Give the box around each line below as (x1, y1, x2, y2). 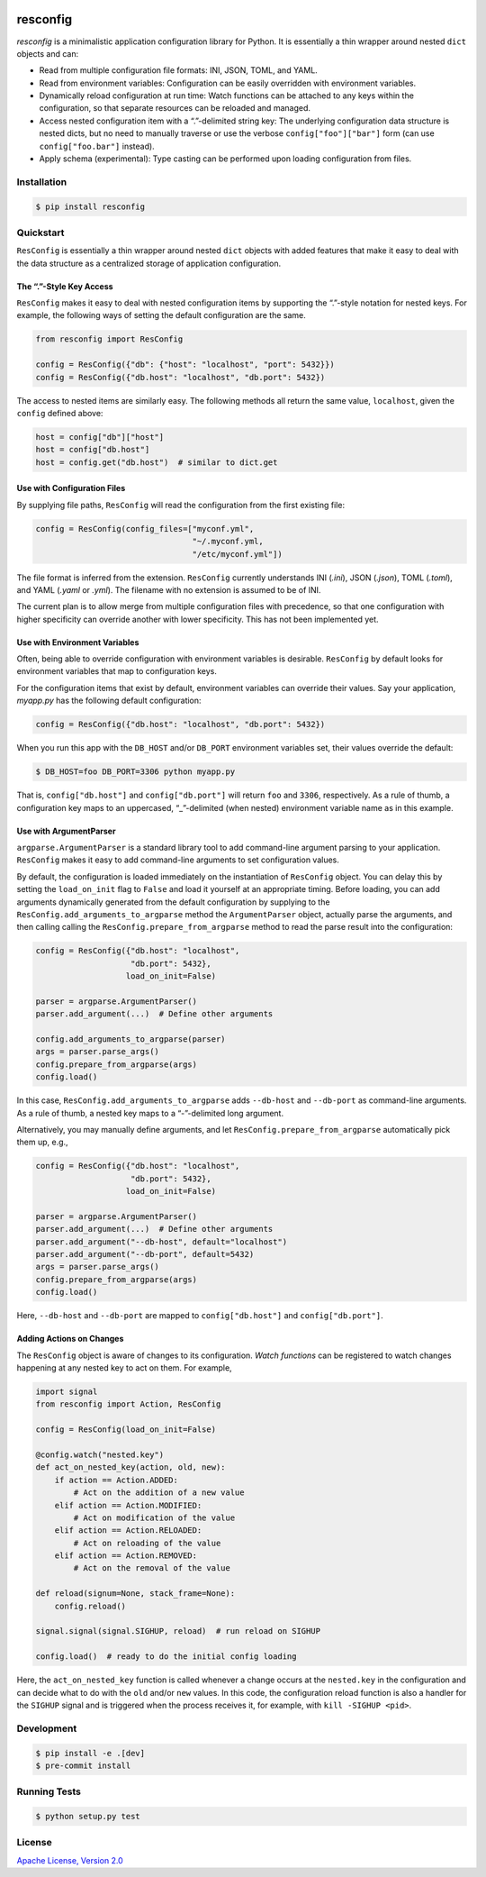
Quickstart (16, 226, 65, 239)
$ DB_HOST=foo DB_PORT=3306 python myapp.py (35, 767, 236, 777)
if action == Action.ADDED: (54, 1474, 179, 1485)
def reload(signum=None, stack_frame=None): (35, 1589, 236, 1599)
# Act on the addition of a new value (73, 1488, 245, 1498)
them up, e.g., (16, 1136, 68, 1148)
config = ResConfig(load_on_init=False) (35, 1425, 216, 1435)
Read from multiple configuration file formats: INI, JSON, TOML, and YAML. (39, 65, 319, 76)
